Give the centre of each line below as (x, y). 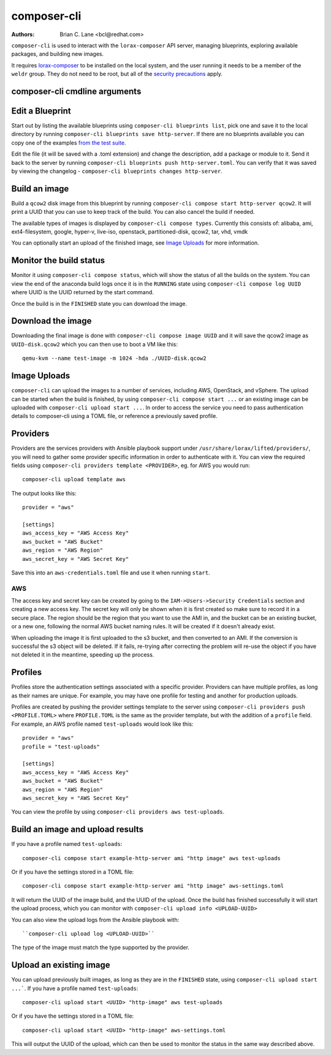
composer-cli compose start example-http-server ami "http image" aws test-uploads (152, 858)
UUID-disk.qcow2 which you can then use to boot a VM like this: (94, 344)
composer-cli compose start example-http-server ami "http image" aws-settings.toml (153, 886)
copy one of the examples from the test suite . (69, 143)
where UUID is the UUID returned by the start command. (83, 292)
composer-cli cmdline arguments (76, 91)
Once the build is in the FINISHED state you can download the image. (99, 303)
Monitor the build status (58, 261)
